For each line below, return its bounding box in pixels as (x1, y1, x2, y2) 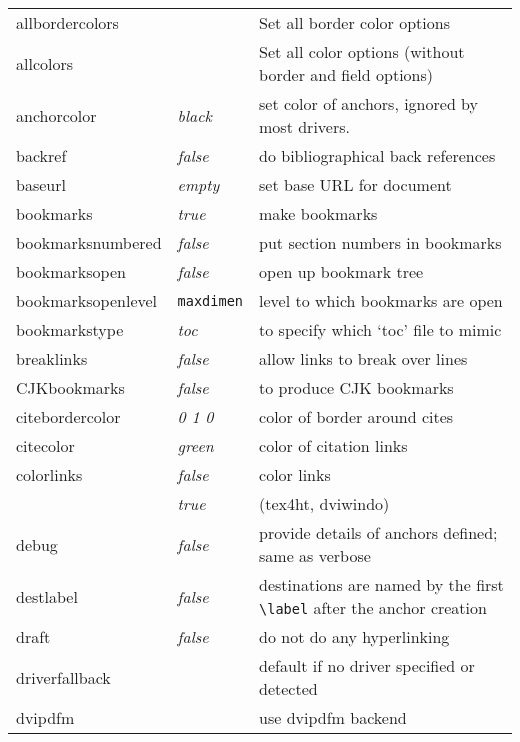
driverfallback (16, 665, 111, 689)
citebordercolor (16, 405, 121, 428)
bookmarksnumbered (16, 231, 162, 254)
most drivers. (259, 115, 350, 138)
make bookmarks (259, 202, 378, 225)
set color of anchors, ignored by (259, 92, 479, 115)
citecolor (16, 434, 75, 457)
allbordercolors (16, 11, 119, 34)
